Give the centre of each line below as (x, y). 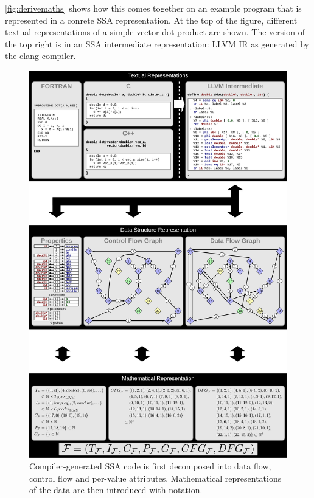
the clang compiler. (40, 56)
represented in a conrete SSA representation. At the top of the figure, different (151, 20)
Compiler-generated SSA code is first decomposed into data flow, (150, 466)
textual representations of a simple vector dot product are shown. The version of (155, 32)
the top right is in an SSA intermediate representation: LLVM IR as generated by (157, 43)
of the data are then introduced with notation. (116, 490)
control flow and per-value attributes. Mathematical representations (155, 478)
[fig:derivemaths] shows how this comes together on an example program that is (153, 8)
